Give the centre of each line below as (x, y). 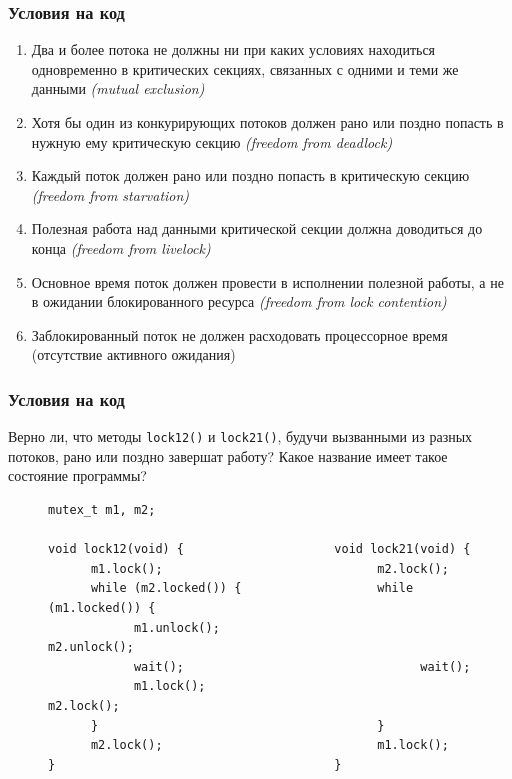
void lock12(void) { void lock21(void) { (259, 549)
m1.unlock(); (176, 627)
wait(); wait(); (302, 666)
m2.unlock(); (91, 647)
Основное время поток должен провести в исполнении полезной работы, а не (267, 281)
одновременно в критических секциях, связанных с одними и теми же (245, 68)
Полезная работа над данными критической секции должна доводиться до (257, 228)
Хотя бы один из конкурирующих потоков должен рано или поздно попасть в (267, 122)
